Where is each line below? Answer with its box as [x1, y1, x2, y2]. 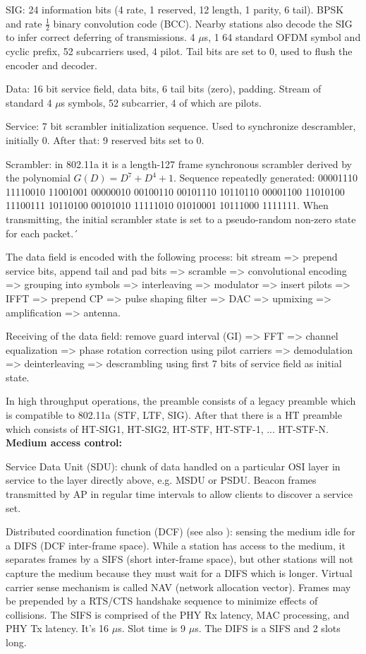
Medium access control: [6, 435, 122, 450]
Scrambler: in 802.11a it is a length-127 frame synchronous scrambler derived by [6, 156, 352, 171]
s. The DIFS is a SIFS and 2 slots [195, 621, 341, 636]
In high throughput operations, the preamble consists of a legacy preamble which [6, 393, 356, 408]
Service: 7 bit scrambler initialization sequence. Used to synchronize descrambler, [6, 119, 356, 133]
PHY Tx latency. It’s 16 [6, 621, 109, 636]
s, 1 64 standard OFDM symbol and [204, 30, 361, 44]
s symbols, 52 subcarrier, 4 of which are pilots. [61, 95, 262, 109]
